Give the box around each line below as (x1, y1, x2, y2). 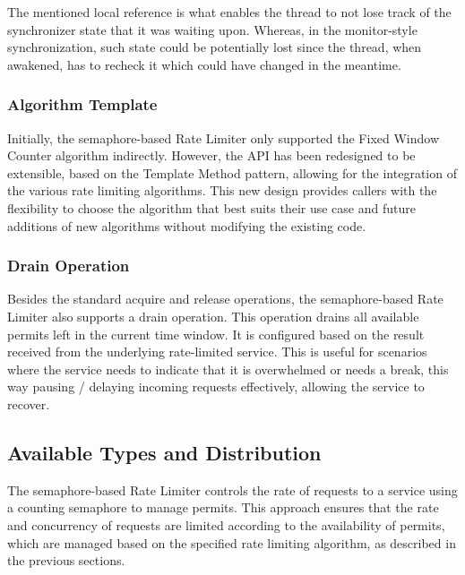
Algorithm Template (7, 93, 158, 116)
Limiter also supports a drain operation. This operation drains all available (7, 306, 419, 325)
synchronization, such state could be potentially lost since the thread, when (7, 38, 422, 56)
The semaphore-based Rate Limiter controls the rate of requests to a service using (7, 480, 458, 499)
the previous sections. (7, 551, 125, 570)
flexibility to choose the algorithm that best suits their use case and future (7, 198, 416, 217)
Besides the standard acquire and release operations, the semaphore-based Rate (7, 289, 443, 308)
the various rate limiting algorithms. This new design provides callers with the (7, 181, 437, 200)
